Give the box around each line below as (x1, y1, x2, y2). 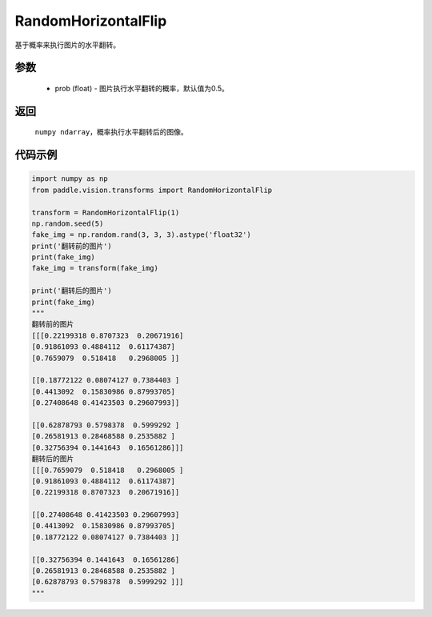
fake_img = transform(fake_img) (31, 264, 159, 273)
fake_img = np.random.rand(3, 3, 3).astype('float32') (31, 230, 251, 239)
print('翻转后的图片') (31, 286, 112, 295)
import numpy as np (31, 174, 108, 183)
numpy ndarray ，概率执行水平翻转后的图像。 (34, 127, 188, 137)
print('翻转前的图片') (31, 241, 112, 250)
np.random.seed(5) (31, 218, 104, 228)
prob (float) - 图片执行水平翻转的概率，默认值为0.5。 (54, 83, 230, 93)
